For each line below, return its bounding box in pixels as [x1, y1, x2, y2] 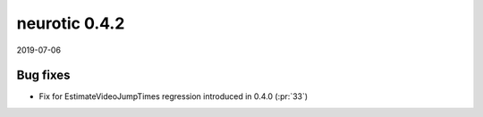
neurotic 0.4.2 [16, 13, 125, 33]
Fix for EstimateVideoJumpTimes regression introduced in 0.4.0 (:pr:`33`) [38, 91, 309, 102]
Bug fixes [16, 68, 71, 83]
